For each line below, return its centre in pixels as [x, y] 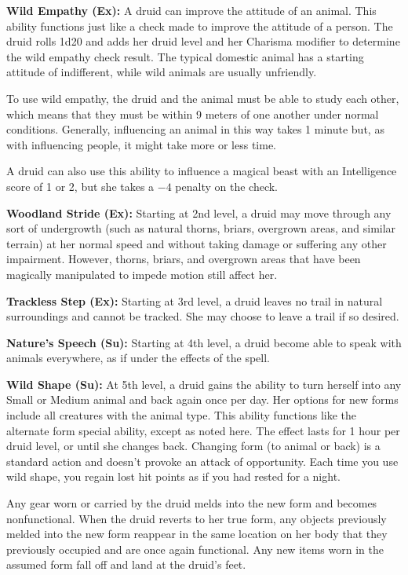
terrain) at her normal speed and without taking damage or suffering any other [197, 243]
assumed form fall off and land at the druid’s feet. [126, 564]
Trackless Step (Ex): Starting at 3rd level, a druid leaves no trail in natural [195, 300]
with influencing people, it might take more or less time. [141, 144]
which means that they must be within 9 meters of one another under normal [193, 114]
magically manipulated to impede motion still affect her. [142, 274]
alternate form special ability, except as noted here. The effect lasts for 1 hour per [203, 430]
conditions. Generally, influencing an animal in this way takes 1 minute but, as [195, 129]
